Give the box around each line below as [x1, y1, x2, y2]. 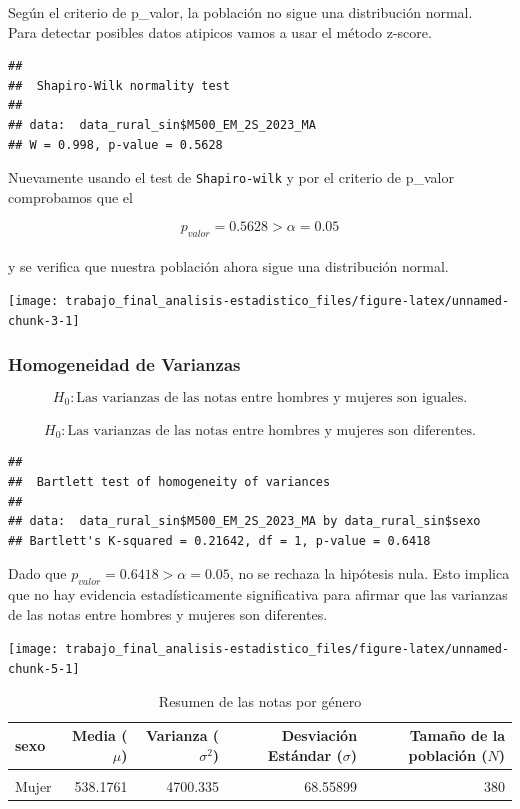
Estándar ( [267, 744, 343, 765]
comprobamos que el [8, 186, 133, 207]
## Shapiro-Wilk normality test [8, 78, 230, 93]
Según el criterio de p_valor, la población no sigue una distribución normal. [8, 2, 473, 22]
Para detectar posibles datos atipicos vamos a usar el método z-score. [8, 21, 432, 42]
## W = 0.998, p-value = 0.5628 [8, 137, 223, 152]
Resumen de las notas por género [158, 690, 362, 711]
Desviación [281, 725, 358, 746]
